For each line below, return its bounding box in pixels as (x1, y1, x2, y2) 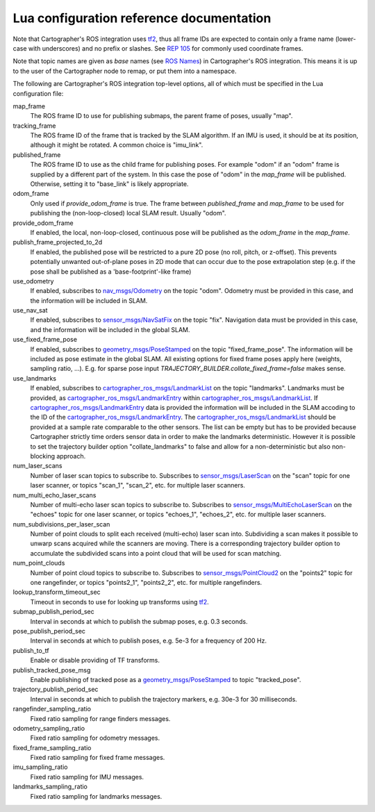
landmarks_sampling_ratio (12, 782, 88, 791)
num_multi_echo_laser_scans (12, 490, 97, 499)
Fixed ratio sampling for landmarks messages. (30, 792, 162, 800)
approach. (56, 451, 86, 460)
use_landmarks (12, 374, 57, 382)
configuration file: (12, 89, 64, 97)
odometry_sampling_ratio (12, 724, 85, 732)
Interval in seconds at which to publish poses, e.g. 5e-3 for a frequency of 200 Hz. (30, 636, 267, 645)
